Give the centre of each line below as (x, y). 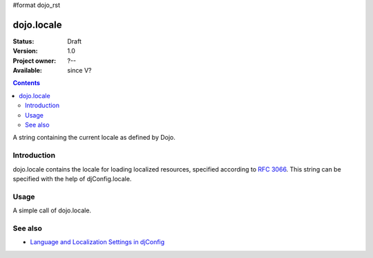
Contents (27, 83)
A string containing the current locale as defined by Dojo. (94, 138)
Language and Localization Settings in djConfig (97, 242)
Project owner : (35, 61)
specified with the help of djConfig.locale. (72, 178)
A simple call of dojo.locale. (52, 210)
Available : (28, 71)
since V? (79, 71)
